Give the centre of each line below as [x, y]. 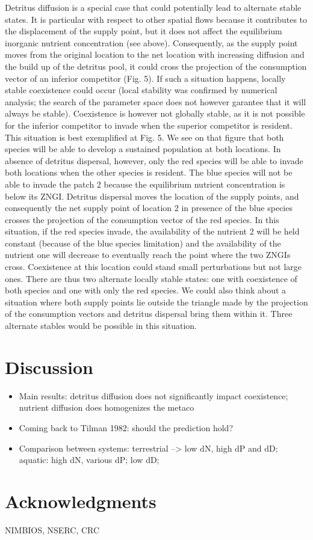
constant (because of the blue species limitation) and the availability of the [143, 243]
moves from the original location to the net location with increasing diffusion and [155, 54]
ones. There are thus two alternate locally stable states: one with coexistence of [151, 278]
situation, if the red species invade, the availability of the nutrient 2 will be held [152, 231]
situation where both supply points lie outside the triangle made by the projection [156, 302]
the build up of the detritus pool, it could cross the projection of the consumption [156, 66]
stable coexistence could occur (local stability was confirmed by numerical [141, 90]
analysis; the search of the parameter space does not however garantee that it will [156, 101]
